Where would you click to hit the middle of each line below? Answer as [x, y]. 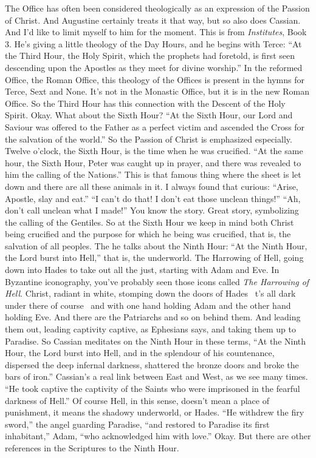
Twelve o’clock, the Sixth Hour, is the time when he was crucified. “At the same [154, 151]
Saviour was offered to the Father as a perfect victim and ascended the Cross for [155, 126]
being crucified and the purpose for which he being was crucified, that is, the [148, 234]
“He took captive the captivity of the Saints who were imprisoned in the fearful [153, 388]
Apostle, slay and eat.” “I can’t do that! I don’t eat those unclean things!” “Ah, [153, 198]
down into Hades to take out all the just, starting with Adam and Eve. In [142, 270]
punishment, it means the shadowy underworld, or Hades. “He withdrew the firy [155, 412]
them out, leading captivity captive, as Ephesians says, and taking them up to [150, 329]
